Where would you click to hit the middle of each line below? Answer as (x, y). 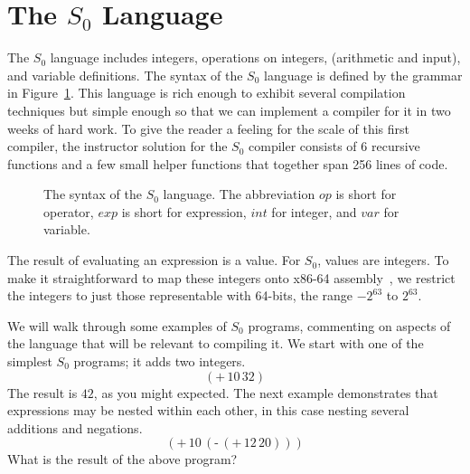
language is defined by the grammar (363, 75)
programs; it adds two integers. (160, 361)
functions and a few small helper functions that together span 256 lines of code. (228, 163)
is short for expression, (184, 211)
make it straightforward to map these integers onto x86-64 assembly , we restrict (231, 277)
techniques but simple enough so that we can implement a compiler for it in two (229, 110)
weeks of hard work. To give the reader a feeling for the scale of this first (209, 128)
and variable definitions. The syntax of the (125, 75)
